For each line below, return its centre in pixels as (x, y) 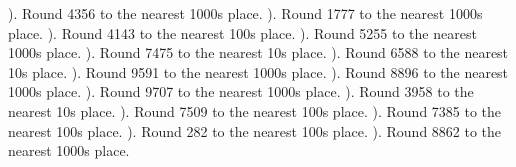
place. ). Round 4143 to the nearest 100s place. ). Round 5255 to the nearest (242, 32)
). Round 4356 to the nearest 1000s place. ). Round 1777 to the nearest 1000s (245, 13)
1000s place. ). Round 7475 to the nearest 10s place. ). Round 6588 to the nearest (258, 52)
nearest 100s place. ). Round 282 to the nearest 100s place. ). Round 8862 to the (255, 130)
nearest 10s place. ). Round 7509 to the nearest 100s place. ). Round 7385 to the (255, 110)
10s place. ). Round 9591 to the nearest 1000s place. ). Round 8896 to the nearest (258, 71)
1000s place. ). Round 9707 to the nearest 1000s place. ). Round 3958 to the (241, 91)
